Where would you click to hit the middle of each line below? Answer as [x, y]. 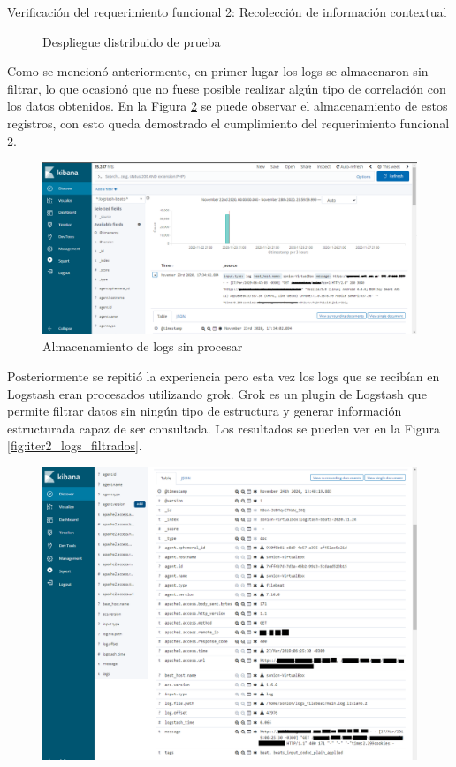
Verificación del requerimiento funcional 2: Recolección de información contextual [227, 12]
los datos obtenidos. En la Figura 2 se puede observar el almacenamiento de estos [228, 106]
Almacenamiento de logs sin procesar [143, 346]
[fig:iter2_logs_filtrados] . [75, 445]
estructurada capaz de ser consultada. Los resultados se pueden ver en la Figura [224, 428]
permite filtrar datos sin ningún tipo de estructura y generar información [205, 411]
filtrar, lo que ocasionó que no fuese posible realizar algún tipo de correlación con [227, 88]
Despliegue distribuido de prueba [132, 41]
